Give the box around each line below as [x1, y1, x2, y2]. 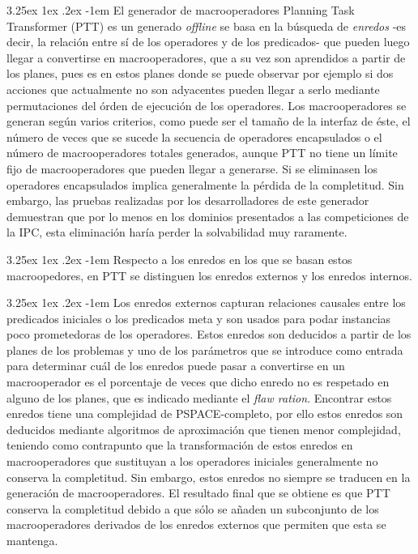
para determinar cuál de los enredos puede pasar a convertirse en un [6, 357, 345, 374]
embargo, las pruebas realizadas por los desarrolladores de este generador [6, 192, 369, 209]
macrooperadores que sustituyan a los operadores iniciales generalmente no [6, 453, 378, 470]
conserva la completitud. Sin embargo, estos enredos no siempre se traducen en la [6, 468, 411, 485]
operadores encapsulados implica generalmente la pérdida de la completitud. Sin [6, 176, 404, 193]
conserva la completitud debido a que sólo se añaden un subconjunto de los [6, 500, 379, 517]
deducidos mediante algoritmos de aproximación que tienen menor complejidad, [6, 420, 401, 437]
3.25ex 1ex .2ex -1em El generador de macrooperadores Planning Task [6, 2, 355, 18]
